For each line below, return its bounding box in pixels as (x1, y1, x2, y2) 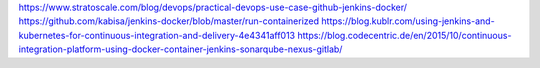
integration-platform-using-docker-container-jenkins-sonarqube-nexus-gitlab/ (18, 43, 343, 55)
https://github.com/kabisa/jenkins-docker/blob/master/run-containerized (18, 15, 320, 27)
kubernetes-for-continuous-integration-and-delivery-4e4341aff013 (18, 29, 295, 41)
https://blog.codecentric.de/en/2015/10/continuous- (296, 29, 512, 41)
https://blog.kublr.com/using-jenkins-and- (321, 15, 495, 27)
